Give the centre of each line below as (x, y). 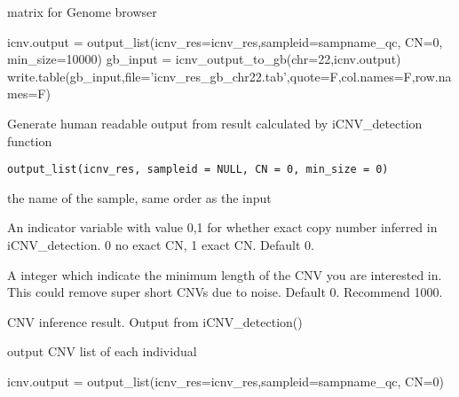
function (30, 140)
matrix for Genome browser (82, 12)
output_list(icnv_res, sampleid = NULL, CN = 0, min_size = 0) (198, 170)
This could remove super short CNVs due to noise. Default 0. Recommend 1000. (225, 292)
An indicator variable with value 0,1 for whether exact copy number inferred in (222, 227)
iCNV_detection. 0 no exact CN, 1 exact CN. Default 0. (161, 245)
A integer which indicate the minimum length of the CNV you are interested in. (225, 274)
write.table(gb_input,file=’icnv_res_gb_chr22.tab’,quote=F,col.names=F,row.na (229, 76)
